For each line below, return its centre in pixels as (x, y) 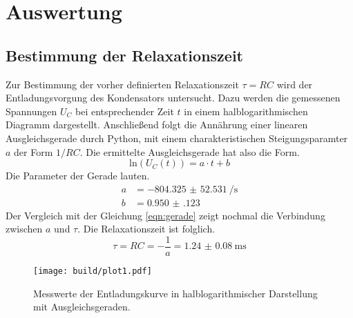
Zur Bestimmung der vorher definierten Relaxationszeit (122, 84)
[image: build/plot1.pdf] (93, 271)
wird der (295, 84)
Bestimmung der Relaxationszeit (124, 55)
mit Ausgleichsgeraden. (82, 307)
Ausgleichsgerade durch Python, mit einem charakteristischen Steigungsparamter (177, 138)
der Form (34, 151)
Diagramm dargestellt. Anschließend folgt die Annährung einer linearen (157, 125)
